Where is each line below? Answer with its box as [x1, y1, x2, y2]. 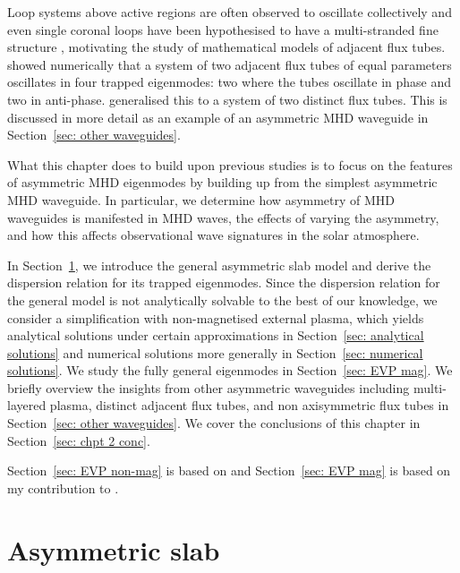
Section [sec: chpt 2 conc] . [7, 431, 150, 449]
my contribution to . [7, 478, 119, 497]
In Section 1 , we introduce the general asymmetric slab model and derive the [7, 255, 431, 274]
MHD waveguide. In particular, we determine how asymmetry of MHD [7, 190, 396, 209]
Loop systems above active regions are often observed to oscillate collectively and [7, 3, 452, 21]
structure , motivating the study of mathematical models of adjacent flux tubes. [7, 38, 446, 56]
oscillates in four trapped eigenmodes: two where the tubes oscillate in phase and [7, 73, 452, 91]
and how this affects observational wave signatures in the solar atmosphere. [7, 226, 420, 244]
